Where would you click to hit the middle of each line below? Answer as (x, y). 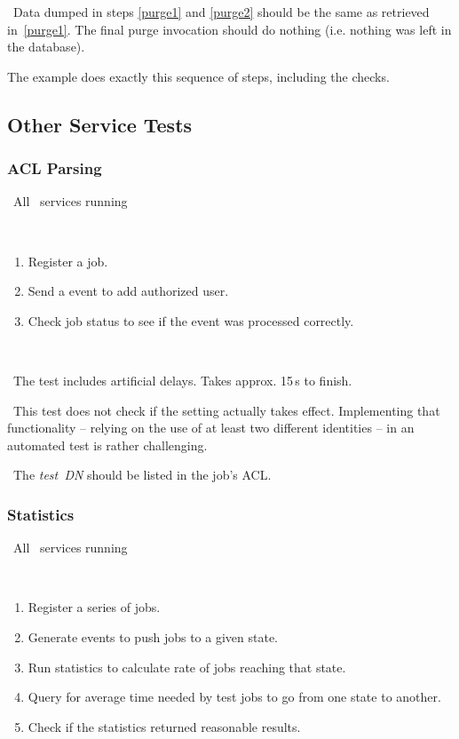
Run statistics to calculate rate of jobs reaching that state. (187, 667)
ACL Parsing (55, 168)
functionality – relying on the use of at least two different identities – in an (211, 428)
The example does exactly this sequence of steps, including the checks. (198, 76)
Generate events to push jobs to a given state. (153, 636)
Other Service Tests (100, 124)
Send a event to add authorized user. (128, 291)
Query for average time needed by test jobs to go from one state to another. (234, 697)
